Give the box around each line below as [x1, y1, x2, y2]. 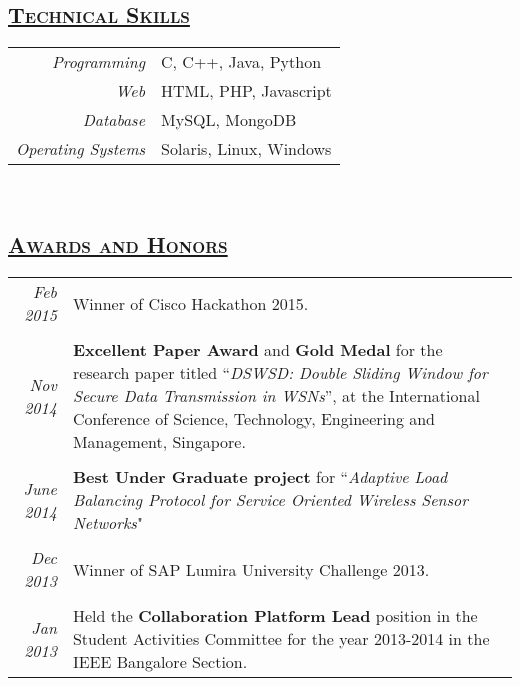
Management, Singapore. [72, 430, 246, 453]
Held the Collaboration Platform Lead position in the [72, 604, 478, 627]
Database [82, 108, 146, 132]
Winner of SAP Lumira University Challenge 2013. [72, 557, 430, 581]
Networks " [72, 511, 143, 534]
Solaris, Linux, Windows [161, 137, 332, 161]
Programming [51, 50, 146, 74]
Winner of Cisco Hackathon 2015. [72, 291, 309, 315]
